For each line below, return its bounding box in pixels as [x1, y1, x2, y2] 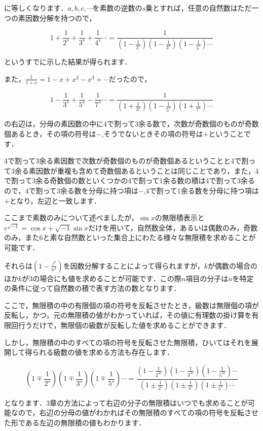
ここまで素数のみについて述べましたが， [4, 212, 138, 223]
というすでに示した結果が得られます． [4, 56, 132, 67]
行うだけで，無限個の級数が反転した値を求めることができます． [18, 319, 231, 330]
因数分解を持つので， [25, 12, 96, 23]
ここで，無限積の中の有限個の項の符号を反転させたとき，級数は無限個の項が [4, 300, 259, 310]
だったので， [108, 73, 152, 84]
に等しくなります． [4, 3, 68, 13]
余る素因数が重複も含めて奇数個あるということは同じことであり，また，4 [14, 165, 259, 176]
